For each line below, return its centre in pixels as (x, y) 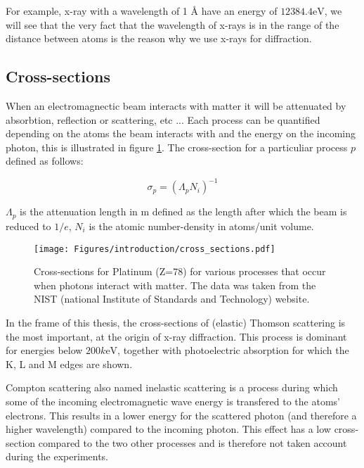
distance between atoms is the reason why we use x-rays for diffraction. (159, 38)
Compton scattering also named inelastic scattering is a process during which (172, 387)
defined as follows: (45, 161)
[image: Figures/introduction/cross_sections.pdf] (155, 249)
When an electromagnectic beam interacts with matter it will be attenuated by (176, 105)
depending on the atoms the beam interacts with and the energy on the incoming (181, 133)
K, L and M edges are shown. (69, 363)
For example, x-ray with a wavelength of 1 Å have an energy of (142, 11)
